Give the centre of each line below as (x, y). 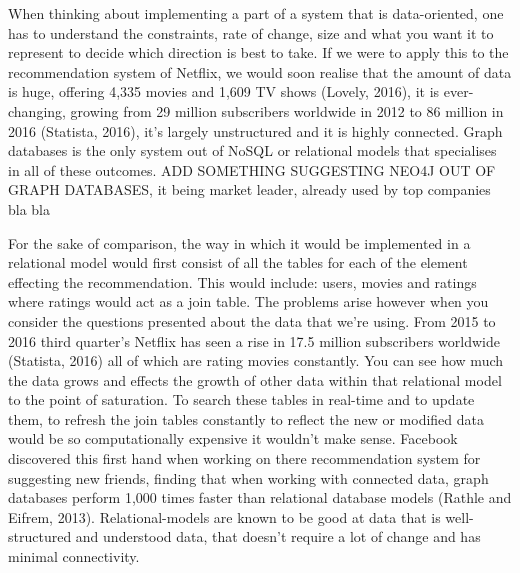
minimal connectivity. (74, 556)
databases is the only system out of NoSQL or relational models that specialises (252, 150)
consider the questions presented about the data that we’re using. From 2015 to (252, 320)
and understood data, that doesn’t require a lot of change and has (278, 536)
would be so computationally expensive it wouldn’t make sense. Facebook (233, 438)
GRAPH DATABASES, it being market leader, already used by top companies (249, 189)
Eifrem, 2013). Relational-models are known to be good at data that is (224, 516)
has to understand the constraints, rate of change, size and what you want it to (251, 32)
